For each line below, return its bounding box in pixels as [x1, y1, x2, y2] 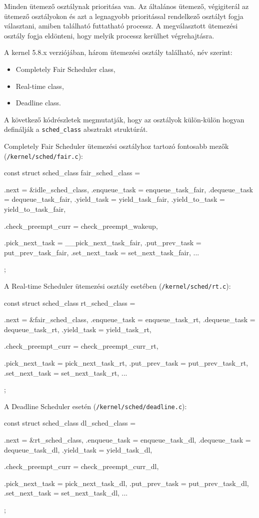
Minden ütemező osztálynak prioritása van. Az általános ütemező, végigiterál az [4, 1, 249, 11]
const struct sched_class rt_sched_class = [4, 297, 135, 308]
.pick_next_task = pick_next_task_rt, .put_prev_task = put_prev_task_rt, [4, 358, 248, 368]
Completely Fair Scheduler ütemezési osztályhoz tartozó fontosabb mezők [4, 141, 229, 151]
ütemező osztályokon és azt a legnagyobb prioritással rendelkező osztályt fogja [4, 10, 243, 21]
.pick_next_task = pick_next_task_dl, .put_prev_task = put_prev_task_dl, [4, 478, 249, 488]
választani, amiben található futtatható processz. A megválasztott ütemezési [4, 20, 238, 31]
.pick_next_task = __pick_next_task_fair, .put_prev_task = [4, 237, 201, 248]
